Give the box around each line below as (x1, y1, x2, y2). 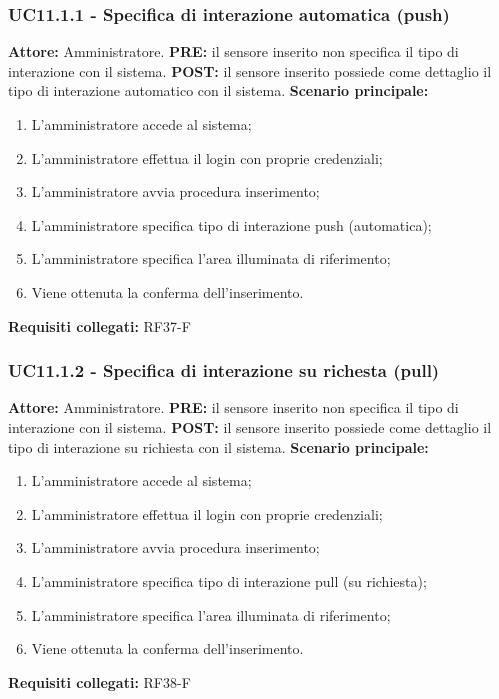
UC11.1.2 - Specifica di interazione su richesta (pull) (8, 358, 440, 383)
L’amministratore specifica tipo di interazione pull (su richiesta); (31, 570, 427, 591)
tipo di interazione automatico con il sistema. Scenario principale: (8, 80, 429, 101)
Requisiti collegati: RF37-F (8, 315, 191, 336)
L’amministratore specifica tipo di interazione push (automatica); (31, 214, 432, 235)
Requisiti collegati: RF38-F (8, 671, 191, 692)
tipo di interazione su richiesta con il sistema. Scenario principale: (8, 436, 429, 457)
